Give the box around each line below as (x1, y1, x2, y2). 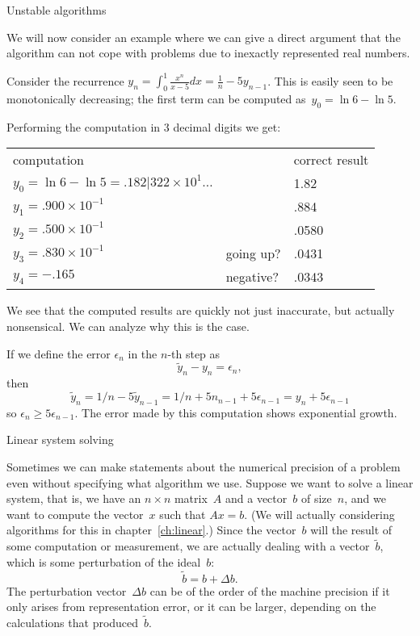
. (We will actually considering (244, 505, 395, 522)
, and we (344, 490, 386, 507)
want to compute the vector (6, 505, 144, 522)
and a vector (225, 490, 288, 507)
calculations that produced (6, 614, 139, 631)
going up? (225, 244, 281, 263)
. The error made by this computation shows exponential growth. (74, 404, 397, 421)
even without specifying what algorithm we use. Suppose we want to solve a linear (6, 474, 414, 491)
